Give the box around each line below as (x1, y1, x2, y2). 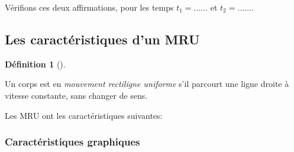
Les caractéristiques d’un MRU (5, 30, 200, 48)
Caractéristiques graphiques (5, 134, 140, 149)
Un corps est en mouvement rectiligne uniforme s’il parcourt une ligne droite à (5, 77, 289, 90)
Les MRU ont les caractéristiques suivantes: (5, 109, 163, 121)
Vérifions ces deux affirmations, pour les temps (5, 1, 174, 13)
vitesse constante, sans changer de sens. (5, 89, 148, 101)
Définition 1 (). (5, 57, 66, 70)
